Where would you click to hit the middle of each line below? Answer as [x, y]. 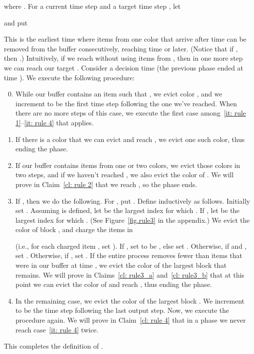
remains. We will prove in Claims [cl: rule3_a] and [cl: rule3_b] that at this [130, 274]
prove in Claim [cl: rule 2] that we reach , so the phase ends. [106, 184]
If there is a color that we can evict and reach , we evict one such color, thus [130, 139]
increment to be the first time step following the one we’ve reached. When [126, 103]
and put [16, 22]
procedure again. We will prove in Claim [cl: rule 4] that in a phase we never [131, 320]
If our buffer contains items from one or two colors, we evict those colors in [128, 165]
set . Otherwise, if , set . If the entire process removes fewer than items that [129, 255]
